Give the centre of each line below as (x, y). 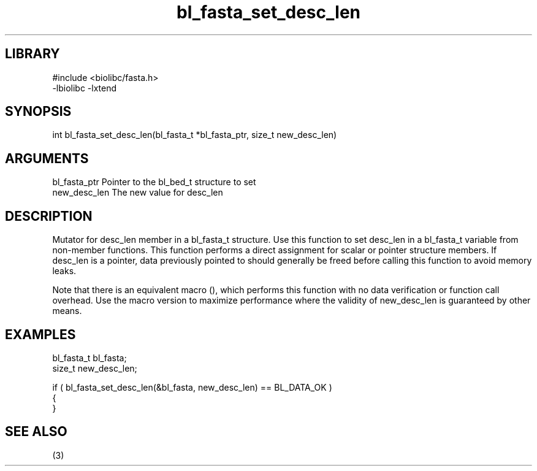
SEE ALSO (36, 432)
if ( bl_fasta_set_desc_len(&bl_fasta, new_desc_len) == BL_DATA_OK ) (192, 387)
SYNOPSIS (38, 112)
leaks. (64, 271)
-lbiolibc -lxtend (85, 88)
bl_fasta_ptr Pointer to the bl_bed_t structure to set (154, 182)
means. (67, 311)
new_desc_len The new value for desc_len (138, 193)
